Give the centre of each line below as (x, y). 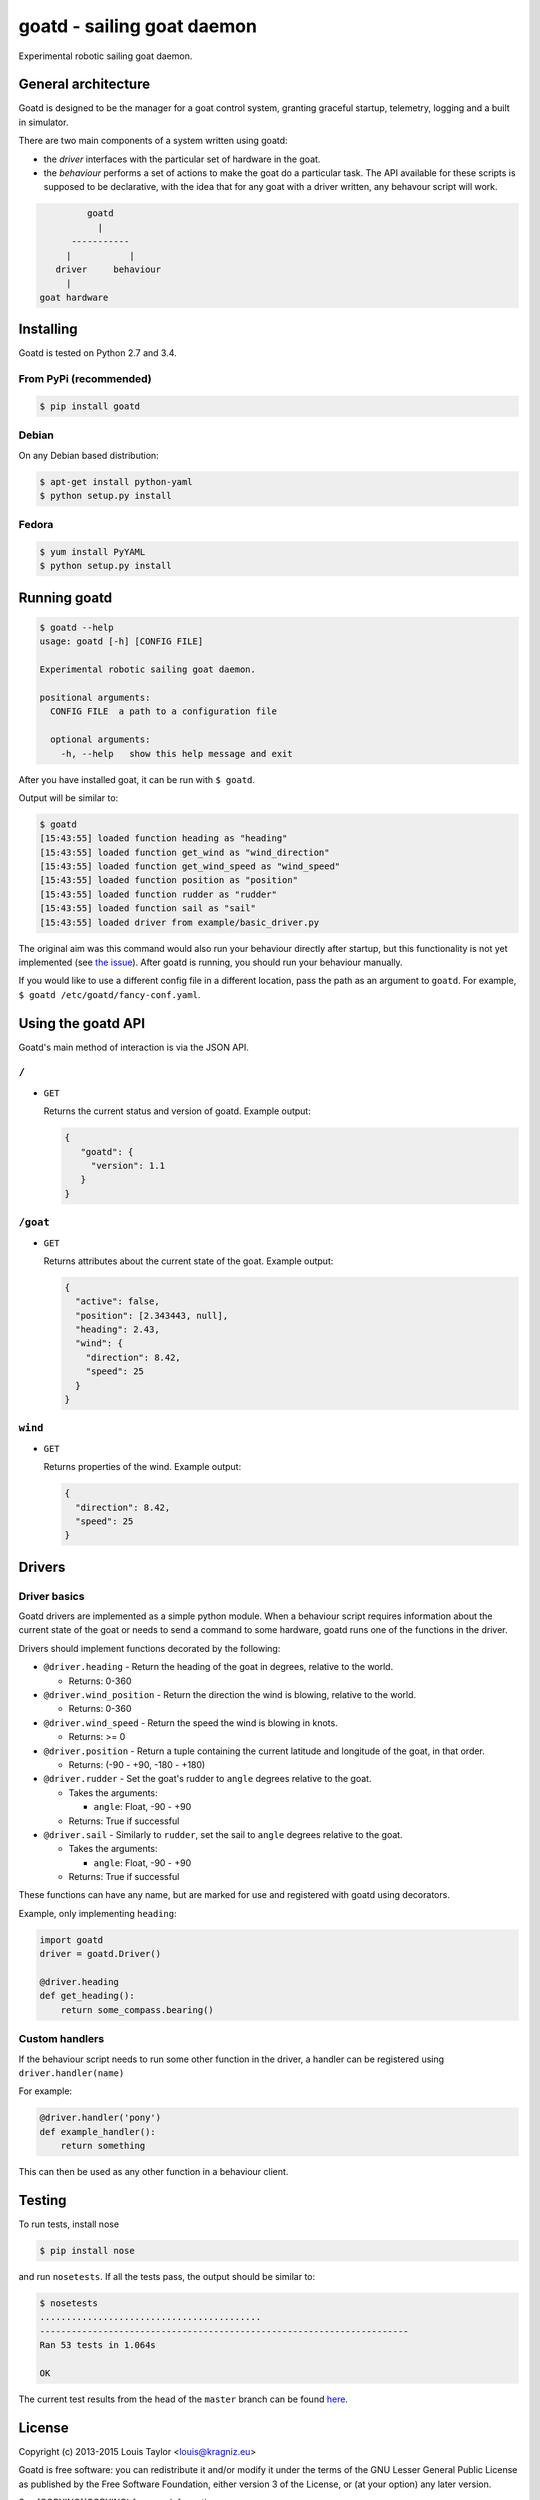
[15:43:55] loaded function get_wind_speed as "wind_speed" (190, 866)
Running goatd (65, 597)
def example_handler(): (98, 2131)
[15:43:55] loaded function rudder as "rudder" (158, 894)
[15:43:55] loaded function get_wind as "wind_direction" (184, 852)
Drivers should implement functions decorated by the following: (149, 1648)
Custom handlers (61, 2039)
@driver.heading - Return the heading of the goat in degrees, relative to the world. (218, 1667)
